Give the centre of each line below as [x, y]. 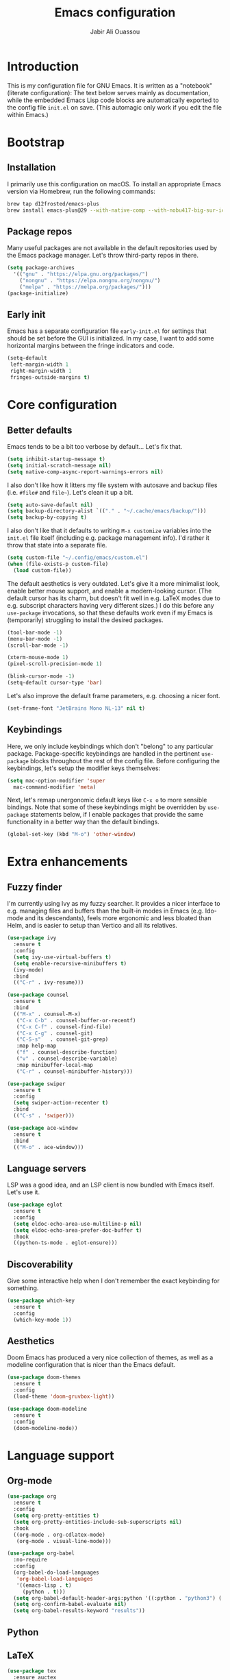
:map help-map [36, 1046]
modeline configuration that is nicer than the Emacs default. [91, 1365]
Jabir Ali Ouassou [115, 32]
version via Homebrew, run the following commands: [81, 191]
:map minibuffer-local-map [55, 1065]
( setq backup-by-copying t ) [47, 518]
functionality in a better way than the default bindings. [83, 822]
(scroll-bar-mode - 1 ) [38, 645]
